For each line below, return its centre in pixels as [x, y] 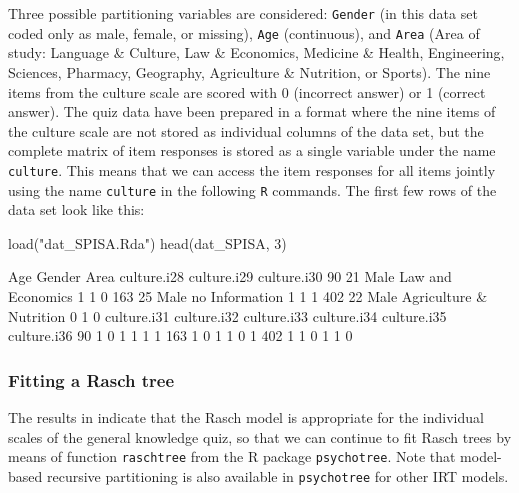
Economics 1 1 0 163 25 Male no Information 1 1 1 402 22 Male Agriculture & [248, 295]
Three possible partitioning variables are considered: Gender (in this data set [243, 13]
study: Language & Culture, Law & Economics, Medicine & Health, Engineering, [256, 52]
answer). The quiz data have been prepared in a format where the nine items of [252, 111]
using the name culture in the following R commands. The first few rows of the [252, 189]
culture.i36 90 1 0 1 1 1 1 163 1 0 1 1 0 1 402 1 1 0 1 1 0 [180, 335]
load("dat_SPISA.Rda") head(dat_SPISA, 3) [147, 242]
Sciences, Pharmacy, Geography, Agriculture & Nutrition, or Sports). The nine [249, 71]
